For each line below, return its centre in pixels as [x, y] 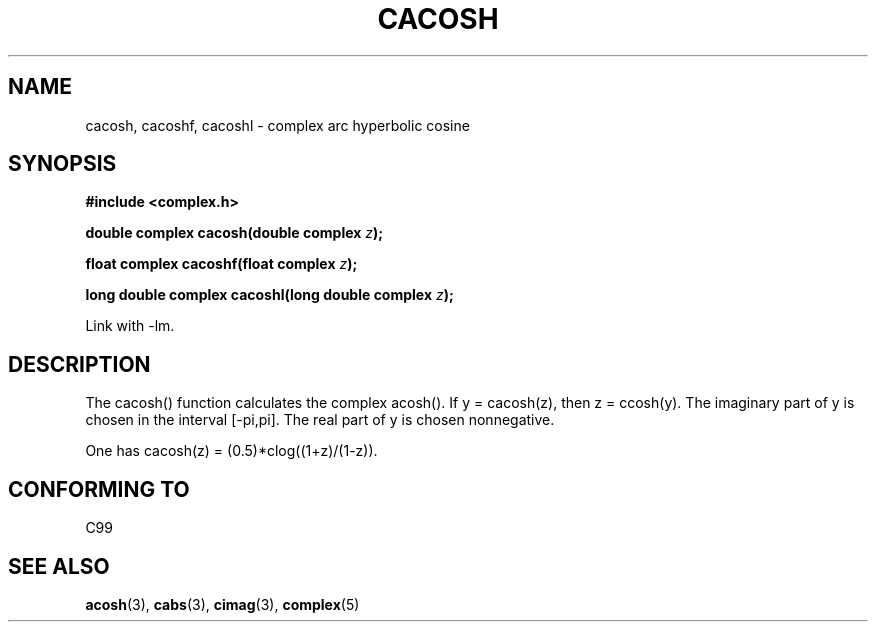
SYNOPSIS [62, 164]
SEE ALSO [59, 566]
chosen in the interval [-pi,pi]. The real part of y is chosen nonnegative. [320, 420]
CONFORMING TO [99, 489]
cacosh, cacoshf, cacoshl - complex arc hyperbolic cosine [277, 125]
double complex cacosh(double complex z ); [234, 233]
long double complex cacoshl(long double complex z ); [269, 295]
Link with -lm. [130, 326]
